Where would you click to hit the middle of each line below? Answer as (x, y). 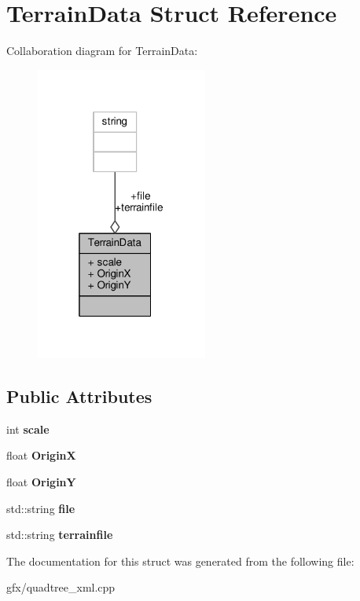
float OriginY (41, 481)
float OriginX (41, 455)
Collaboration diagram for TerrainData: (102, 51)
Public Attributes (79, 396)
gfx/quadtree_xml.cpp (61, 587)
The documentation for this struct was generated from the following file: (180, 561)
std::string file (41, 508)
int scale (28, 429)
